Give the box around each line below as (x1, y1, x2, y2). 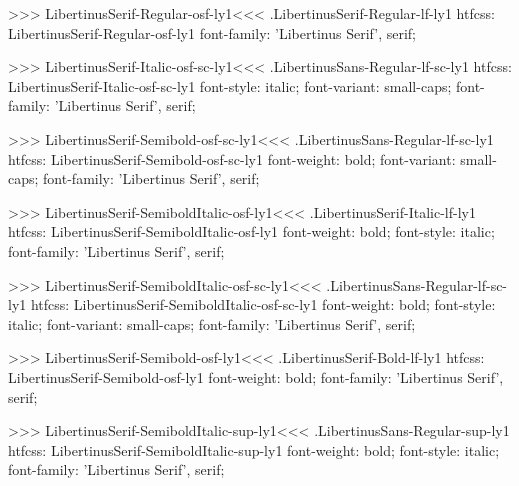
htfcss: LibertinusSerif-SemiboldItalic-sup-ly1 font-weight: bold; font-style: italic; (8, 439, 500, 460)
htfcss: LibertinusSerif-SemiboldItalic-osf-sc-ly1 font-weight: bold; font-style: (30, 294, 496, 315)
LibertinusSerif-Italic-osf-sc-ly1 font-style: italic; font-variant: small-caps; (8, 75, 452, 96)
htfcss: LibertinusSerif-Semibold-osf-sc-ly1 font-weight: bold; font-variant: (8, 148, 456, 169)
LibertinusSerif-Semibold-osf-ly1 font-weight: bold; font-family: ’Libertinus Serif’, (8, 366, 504, 387)
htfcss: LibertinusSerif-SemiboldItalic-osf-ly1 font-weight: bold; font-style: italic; (8, 221, 495, 242)
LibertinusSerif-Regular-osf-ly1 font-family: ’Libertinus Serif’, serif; (8, 22, 416, 43)
